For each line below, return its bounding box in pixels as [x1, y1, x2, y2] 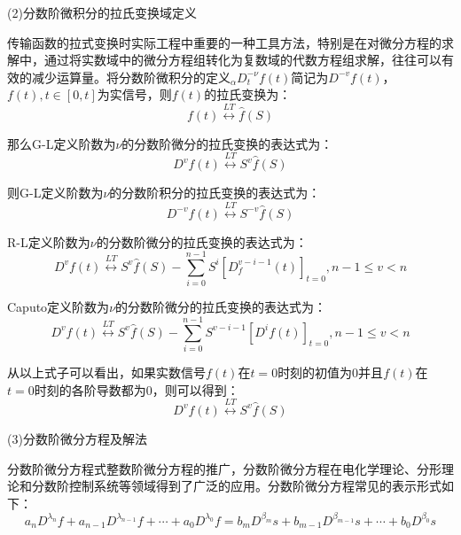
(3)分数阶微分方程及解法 [7, 429, 147, 447]
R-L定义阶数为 [7, 232, 90, 251]
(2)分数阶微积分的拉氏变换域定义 [7, 4, 197, 21]
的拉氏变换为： [204, 85, 292, 104]
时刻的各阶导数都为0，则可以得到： [34, 380, 239, 399]
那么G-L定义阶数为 [7, 134, 116, 152]
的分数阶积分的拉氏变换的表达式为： [109, 183, 321, 202]
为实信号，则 [97, 85, 172, 104]
